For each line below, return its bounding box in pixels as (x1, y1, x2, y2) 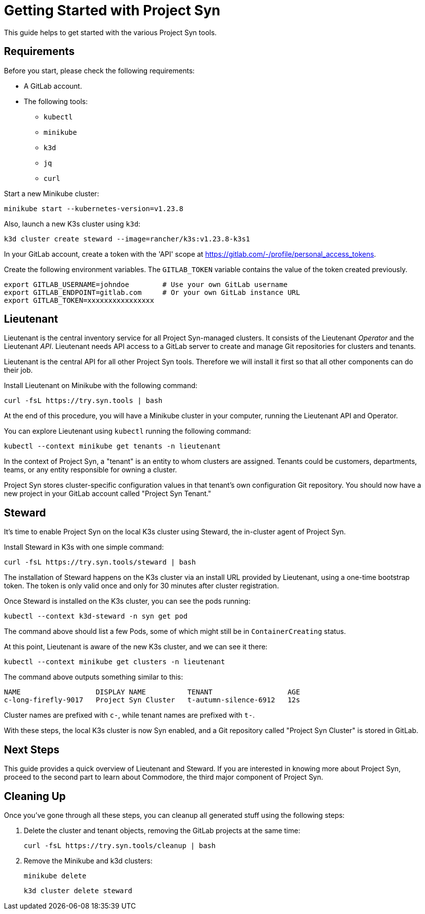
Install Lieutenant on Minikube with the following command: (4, 381, 197, 390)
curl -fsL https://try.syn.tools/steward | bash (4, 558, 196, 567)
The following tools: (24, 97, 88, 106)
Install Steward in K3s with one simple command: (4, 543, 164, 552)
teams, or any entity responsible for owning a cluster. (4, 465, 177, 474)
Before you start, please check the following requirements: (4, 66, 195, 75)
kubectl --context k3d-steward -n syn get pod (4, 612, 188, 621)
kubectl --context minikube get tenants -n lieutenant (4, 442, 221, 451)
